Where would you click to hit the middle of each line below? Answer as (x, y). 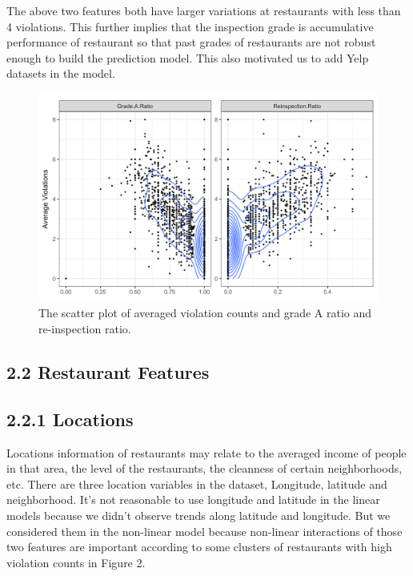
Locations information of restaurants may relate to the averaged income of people (206, 452)
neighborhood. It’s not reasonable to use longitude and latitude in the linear (193, 499)
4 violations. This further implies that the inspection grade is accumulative (190, 26)
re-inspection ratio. (85, 329)
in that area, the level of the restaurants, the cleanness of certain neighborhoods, (204, 468)
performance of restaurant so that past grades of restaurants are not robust (191, 42)
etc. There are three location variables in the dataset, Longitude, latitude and (197, 483)
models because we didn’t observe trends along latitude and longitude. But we (198, 515)
